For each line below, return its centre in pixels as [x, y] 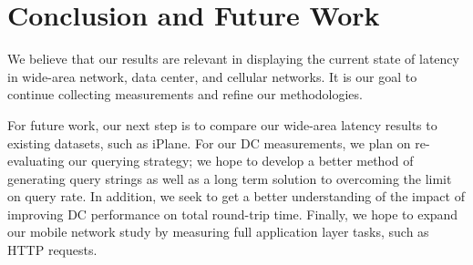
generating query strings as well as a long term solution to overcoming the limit [230, 178]
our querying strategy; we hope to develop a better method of [241, 161]
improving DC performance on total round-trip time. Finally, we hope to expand [233, 214]
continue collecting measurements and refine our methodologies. [185, 94]
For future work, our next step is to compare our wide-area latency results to [222, 124]
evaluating [36, 161]
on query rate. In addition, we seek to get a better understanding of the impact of [236, 196]
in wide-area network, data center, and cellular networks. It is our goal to [212, 76]
